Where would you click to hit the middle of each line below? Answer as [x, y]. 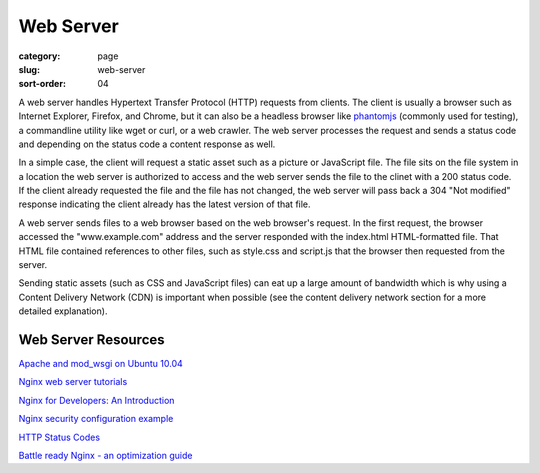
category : [39, 56]
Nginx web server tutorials [73, 382]
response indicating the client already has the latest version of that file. [164, 204]
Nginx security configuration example [96, 419]
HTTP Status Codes [59, 437]
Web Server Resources [91, 339]
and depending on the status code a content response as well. [147, 144]
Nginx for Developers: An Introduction [96, 400]
